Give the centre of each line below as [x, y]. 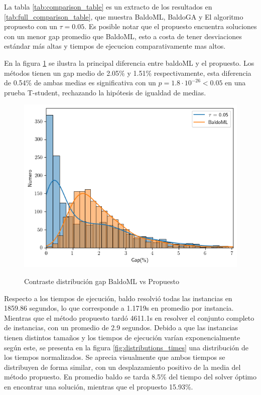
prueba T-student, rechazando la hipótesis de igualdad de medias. [105, 92]
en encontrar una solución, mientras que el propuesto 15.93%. [99, 386]
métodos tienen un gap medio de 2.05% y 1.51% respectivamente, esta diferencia [128, 73]
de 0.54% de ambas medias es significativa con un [80, 83]
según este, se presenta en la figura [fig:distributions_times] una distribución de [126, 347]
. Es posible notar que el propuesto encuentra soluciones [171, 26]
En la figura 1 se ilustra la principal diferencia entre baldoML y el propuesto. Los [129, 62]
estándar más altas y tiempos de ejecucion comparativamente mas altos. [115, 46]
